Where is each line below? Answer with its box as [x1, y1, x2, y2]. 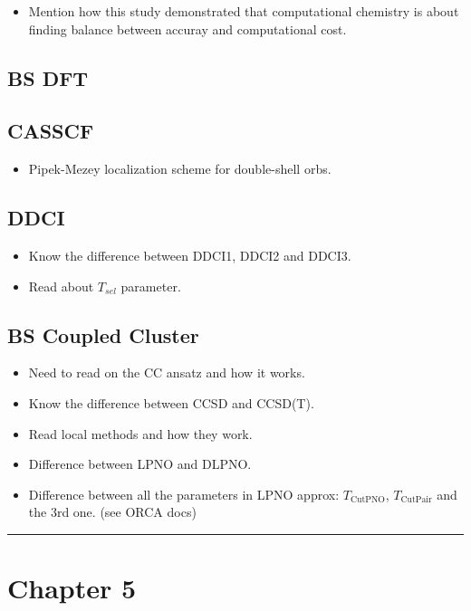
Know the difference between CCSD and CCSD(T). [28, 393, 314, 412]
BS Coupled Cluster [7, 320, 199, 348]
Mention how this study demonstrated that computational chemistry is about [28, 2, 459, 20]
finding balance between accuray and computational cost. [28, 19, 347, 38]
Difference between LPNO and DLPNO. [28, 454, 252, 473]
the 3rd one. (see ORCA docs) [28, 502, 197, 521]
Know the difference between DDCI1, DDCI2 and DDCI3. [28, 245, 351, 264]
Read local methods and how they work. [28, 424, 253, 443]
